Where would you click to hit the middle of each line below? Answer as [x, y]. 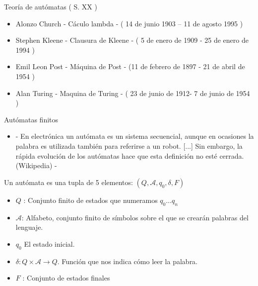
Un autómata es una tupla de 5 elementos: [68, 182]
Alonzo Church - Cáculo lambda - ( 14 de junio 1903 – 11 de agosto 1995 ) [129, 23]
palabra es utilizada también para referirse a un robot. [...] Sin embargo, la [129, 145]
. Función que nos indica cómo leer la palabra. [128, 261]
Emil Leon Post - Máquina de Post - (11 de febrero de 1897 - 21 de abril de [130, 66]
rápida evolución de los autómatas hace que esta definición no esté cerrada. [130, 155]
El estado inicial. [49, 243]
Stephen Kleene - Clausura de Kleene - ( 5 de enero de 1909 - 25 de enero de [132, 40]
